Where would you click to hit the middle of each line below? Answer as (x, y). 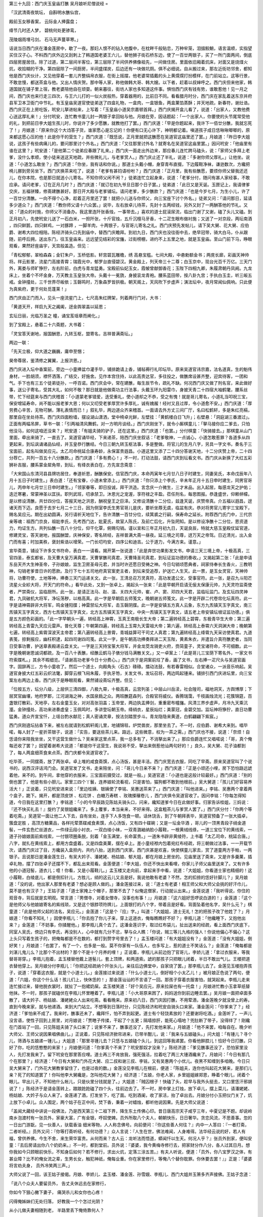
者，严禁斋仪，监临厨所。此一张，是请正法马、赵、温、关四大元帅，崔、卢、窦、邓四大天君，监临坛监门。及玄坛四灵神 (128, 591)
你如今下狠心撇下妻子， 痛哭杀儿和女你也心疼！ (56, 1192)
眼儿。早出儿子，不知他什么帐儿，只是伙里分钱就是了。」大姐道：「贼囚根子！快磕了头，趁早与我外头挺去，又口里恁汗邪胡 (131, 1082)
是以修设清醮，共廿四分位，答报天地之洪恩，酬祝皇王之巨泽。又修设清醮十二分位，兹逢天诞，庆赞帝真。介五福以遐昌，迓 (131, 501)
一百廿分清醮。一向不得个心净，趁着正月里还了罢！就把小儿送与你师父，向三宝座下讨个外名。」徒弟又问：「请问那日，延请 (131, 198)
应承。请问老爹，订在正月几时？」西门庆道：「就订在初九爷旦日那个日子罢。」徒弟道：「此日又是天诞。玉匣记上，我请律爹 (130, 184)
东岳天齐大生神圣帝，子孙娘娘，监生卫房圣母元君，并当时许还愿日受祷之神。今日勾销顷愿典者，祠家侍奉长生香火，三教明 (131, 564)
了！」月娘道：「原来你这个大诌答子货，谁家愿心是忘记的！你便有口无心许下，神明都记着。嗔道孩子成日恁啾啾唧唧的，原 (130, 130)
